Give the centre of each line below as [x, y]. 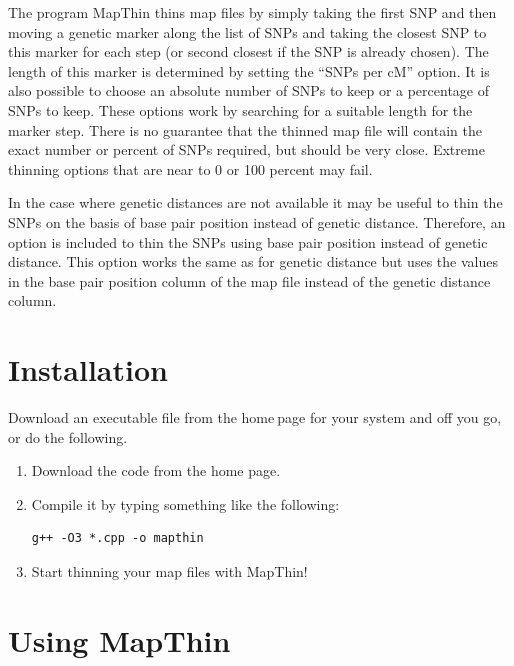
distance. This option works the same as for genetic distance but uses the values [253, 261]
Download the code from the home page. [156, 470]
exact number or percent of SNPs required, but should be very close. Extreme [246, 149]
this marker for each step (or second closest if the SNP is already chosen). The [248, 51]
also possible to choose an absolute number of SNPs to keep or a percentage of [249, 90]
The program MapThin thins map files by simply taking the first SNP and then [252, 12]
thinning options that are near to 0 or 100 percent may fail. [190, 168]
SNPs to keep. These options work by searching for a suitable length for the [240, 109]
